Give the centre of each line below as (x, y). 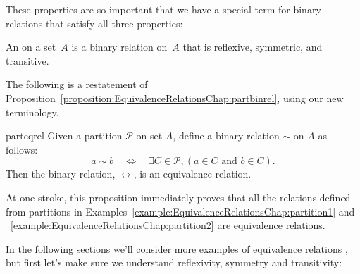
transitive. (27, 60)
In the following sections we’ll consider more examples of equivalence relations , (177, 248)
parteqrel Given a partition (64, 136)
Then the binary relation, (61, 174)
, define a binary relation (226, 136)
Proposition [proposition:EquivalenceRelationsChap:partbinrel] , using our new (175, 98)
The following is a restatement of (77, 84)
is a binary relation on (119, 47)
